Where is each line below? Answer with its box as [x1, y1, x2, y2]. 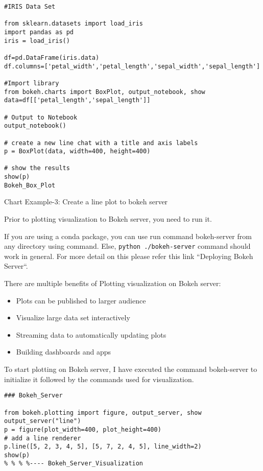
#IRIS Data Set [4, 3, 56, 10]
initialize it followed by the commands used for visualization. [4, 373, 194, 384]
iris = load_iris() [4, 37, 70, 44]
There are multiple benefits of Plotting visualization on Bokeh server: [4, 278, 221, 289]
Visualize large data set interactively [16, 312, 130, 323]
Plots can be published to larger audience [16, 295, 146, 305]
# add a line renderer [4, 434, 81, 442]
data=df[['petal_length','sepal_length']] [4, 97, 151, 104]
